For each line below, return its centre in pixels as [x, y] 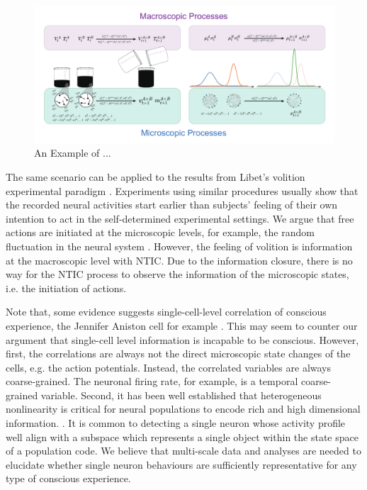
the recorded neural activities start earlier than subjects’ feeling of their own [172, 205]
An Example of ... [73, 153]
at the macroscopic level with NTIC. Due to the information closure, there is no [179, 260]
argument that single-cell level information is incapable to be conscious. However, [182, 339]
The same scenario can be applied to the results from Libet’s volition [156, 176]
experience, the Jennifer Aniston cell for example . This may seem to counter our [182, 325]
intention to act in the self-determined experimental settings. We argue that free [180, 218]
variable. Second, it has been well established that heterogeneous [181, 395]
